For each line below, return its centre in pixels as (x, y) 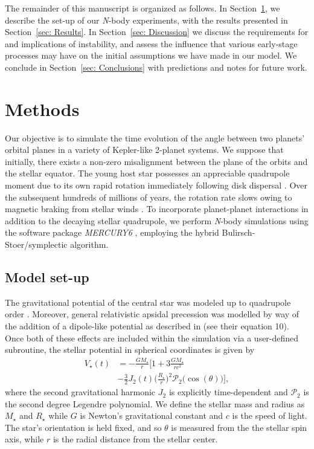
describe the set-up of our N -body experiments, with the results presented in (146, 20)
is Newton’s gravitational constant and (152, 415)
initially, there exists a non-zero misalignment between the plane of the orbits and (156, 161)
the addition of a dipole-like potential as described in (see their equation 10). (147, 326)
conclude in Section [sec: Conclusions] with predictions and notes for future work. (156, 67)
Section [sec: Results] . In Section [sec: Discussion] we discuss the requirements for (157, 32)
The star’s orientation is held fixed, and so (83, 427)
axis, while (24, 439)
